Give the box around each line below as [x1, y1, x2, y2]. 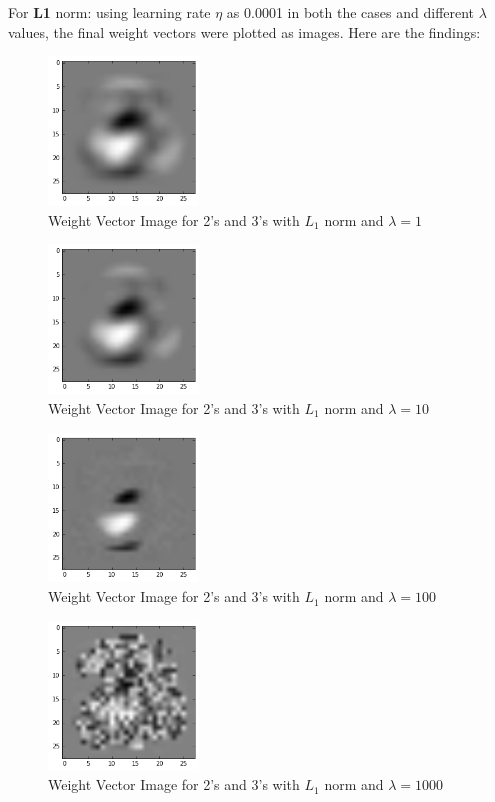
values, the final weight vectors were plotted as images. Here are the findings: [8, 21, 481, 42]
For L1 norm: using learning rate [8, 2, 211, 22]
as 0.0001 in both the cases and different [226, 2, 475, 22]
